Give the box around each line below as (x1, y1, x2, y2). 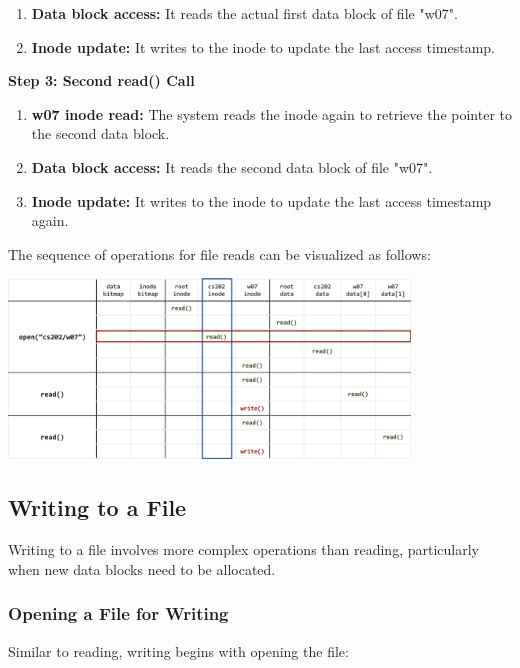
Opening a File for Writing (8, 601, 229, 626)
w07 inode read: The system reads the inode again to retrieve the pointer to (31, 103, 512, 124)
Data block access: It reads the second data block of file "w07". (31, 156, 433, 177)
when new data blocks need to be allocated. (8, 558, 276, 579)
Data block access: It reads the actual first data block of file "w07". (31, 3, 458, 23)
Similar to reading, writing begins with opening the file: (8, 640, 349, 661)
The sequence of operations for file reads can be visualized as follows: (8, 243, 431, 264)
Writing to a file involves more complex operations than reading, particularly (8, 539, 479, 560)
